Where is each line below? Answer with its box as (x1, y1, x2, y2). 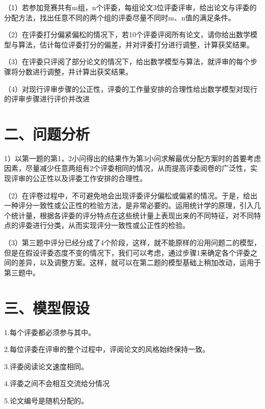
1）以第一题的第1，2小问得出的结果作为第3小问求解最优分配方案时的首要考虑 (4, 152, 261, 163)
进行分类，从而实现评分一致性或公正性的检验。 (32, 220, 190, 231)
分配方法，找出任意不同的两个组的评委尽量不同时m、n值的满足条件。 (4, 12, 235, 22)
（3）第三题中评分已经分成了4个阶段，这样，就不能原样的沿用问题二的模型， (4, 237, 261, 248)
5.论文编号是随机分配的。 (4, 395, 88, 405)
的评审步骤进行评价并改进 (4, 93, 90, 104)
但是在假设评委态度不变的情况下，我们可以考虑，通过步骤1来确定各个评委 (4, 247, 250, 258)
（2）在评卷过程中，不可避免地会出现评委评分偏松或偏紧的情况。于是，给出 (4, 190, 257, 200)
